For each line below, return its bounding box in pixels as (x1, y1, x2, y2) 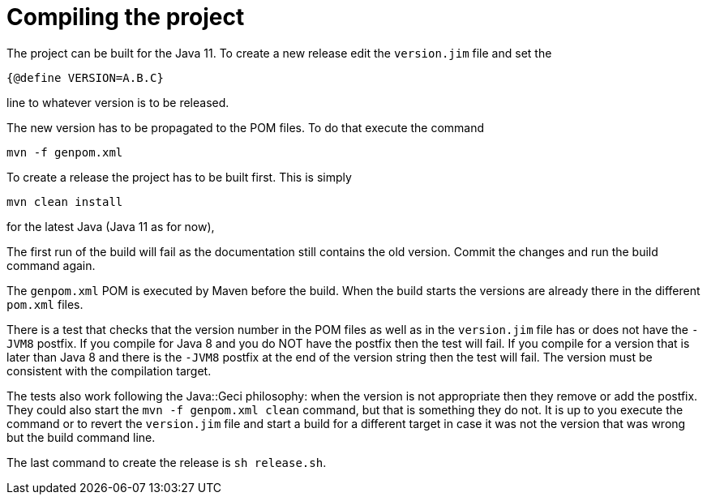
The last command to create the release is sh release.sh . (6, 455, 327, 469)
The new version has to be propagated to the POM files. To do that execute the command (6, 120, 485, 135)
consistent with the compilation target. (6, 363, 212, 378)
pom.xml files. (6, 297, 84, 311)
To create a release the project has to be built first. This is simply (6, 169, 352, 184)
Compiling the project (6, 3, 245, 31)
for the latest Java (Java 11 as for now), (6, 219, 215, 233)
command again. (6, 258, 96, 272)
